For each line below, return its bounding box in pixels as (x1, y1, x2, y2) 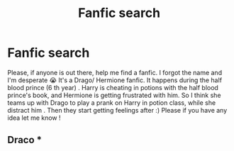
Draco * (7, 134, 43, 146)
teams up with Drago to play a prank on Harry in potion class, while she (7, 98, 216, 107)
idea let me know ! (7, 113, 62, 122)
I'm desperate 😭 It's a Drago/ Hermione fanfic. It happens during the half (7, 76, 222, 84)
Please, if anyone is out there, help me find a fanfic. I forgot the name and (7, 68, 222, 77)
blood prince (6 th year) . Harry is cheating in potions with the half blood (7, 83, 218, 91)
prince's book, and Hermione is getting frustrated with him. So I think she (7, 91, 221, 99)
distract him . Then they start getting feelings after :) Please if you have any (7, 106, 228, 114)
